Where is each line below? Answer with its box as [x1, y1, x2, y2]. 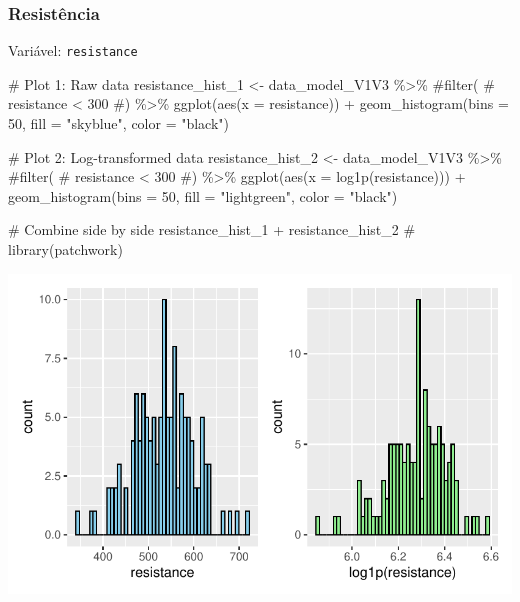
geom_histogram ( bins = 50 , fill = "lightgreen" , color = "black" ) [8, 185, 398, 206]
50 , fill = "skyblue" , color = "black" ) [8, 113, 230, 134]
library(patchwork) [8, 239, 123, 260]
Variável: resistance [8, 40, 138, 61]
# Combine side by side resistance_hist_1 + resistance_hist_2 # [8, 219, 416, 240]
